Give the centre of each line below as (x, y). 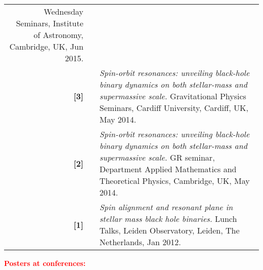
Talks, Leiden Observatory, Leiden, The (169, 230)
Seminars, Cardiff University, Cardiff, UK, (174, 108)
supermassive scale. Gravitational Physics (173, 96)
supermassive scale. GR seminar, (157, 157)
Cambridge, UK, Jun (46, 46)
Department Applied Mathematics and (168, 169)
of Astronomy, (58, 35)
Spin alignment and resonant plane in (166, 207)
